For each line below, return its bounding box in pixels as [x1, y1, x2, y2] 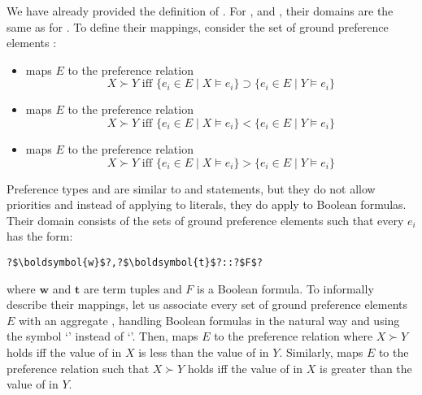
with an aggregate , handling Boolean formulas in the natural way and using [19, 311, 400, 328]
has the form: [7, 228, 73, 245]
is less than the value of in [138, 343, 269, 360]
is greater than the [320, 359, 412, 376]
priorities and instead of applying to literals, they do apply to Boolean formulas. [7, 196, 407, 213]
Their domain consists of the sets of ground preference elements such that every [7, 211, 404, 228]
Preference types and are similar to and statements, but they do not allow [7, 180, 376, 197]
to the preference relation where [214, 328, 373, 345]
